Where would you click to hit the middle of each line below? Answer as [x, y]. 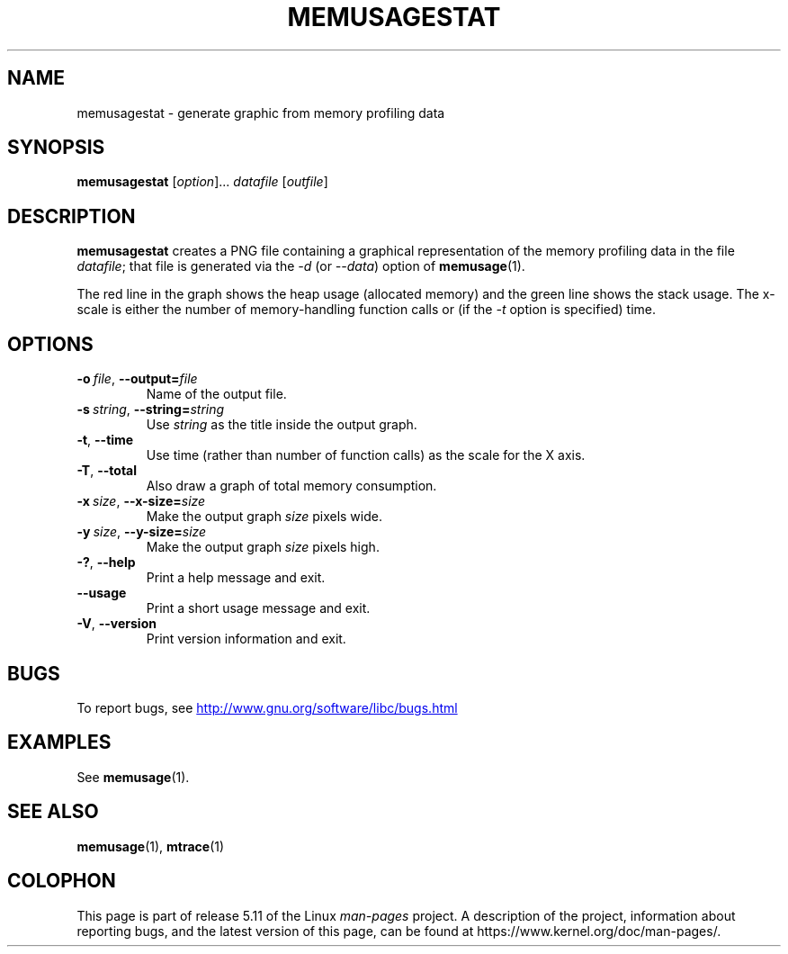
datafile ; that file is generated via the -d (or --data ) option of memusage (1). [301, 266]
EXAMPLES [59, 742]
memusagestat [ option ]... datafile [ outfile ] [202, 182]
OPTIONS [50, 344]
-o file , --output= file [137, 379]
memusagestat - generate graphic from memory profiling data [261, 112]
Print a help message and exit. [236, 578]
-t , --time [105, 440]
